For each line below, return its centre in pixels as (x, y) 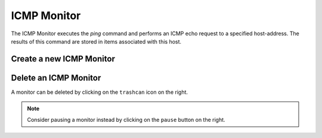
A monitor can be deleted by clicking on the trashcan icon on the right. (99, 92)
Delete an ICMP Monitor (56, 78)
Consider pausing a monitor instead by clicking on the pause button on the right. (126, 119)
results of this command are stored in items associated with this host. (96, 41)
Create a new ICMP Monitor (63, 59)
